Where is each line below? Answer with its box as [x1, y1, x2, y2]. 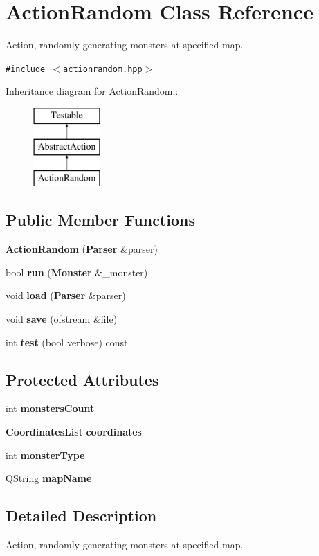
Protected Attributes [6, 368, 159, 390]
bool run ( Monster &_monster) [6, 264, 148, 279]
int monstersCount [6, 401, 95, 415]
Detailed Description [6, 505, 157, 526]
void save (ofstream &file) [6, 311, 118, 325]
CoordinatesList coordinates [6, 424, 142, 438]
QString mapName [6, 471, 92, 485]
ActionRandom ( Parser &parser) [6, 242, 158, 256]
